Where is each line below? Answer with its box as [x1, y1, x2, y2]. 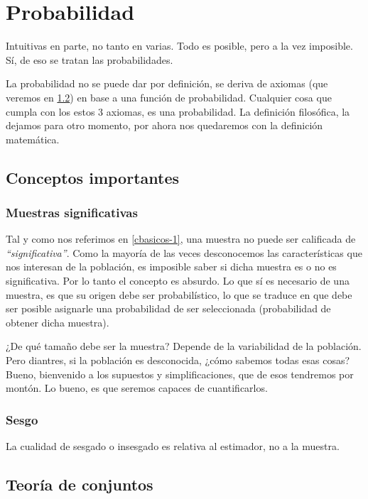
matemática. [6, 131, 60, 146]
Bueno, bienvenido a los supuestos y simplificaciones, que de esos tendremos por [6, 366, 354, 381]
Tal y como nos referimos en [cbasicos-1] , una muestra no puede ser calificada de [6, 231, 356, 246]
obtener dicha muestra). [6, 314, 109, 329]
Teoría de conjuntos [6, 473, 153, 495]
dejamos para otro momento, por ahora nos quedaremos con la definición [6, 118, 323, 133]
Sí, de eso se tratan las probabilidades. [6, 52, 173, 67]
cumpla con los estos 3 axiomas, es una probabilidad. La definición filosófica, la [6, 104, 350, 119]
